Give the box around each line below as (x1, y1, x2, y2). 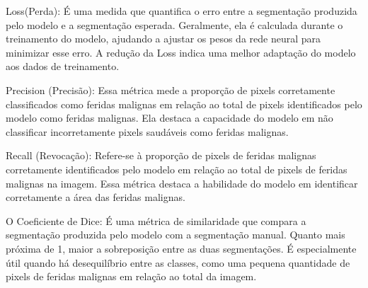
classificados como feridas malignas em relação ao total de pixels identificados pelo (6, 96, 362, 111)
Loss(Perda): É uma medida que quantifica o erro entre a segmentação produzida (6, 4, 357, 18)
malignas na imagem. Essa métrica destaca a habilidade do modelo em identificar (6, 175, 358, 190)
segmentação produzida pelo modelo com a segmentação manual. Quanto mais (6, 227, 345, 242)
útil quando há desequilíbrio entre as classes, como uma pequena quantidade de (6, 255, 350, 270)
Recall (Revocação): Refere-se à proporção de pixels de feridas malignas (6, 148, 316, 163)
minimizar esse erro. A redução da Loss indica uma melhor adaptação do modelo (6, 45, 356, 59)
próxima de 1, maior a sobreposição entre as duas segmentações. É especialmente (6, 241, 357, 255)
